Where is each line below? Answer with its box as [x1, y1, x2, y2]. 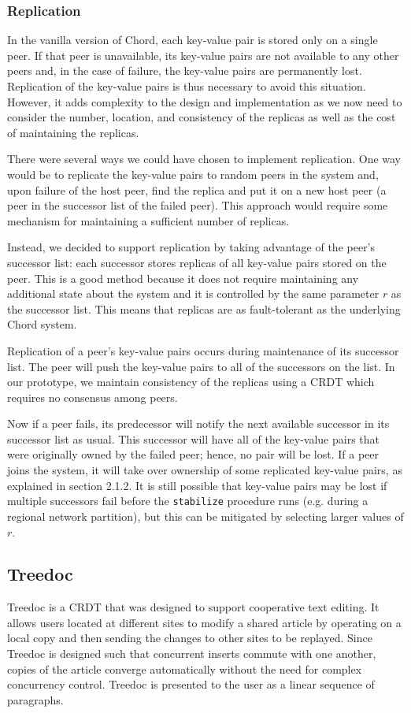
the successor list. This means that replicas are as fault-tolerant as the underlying [7, 300, 401, 317]
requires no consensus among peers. [7, 388, 178, 405]
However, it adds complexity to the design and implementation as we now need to [7, 93, 402, 110]
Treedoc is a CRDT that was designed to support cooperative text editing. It [7, 599, 380, 615]
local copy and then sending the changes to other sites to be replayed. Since [7, 629, 372, 646]
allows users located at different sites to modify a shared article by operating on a [7, 614, 402, 630]
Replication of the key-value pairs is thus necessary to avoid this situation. [7, 78, 366, 94]
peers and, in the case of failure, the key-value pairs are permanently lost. [7, 62, 362, 79]
